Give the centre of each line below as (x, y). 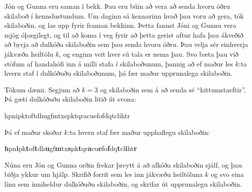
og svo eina (227, 174)
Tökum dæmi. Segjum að (42, 89)
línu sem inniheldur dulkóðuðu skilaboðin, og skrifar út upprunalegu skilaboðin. (123, 183)
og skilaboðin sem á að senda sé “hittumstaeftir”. (173, 89)
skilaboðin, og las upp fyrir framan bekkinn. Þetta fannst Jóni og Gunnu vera (120, 25)
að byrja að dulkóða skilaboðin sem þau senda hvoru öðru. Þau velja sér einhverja (126, 44)
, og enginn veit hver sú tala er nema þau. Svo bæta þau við (149, 53)
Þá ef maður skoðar (33, 132)
